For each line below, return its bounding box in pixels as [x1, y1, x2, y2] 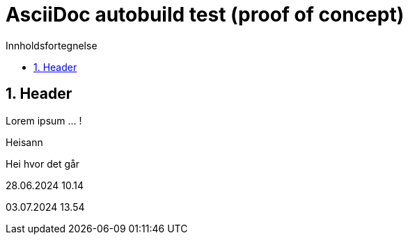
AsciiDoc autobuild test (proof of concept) [6, 3, 405, 26]
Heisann [6, 136, 43, 148]
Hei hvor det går [6, 157, 80, 170]
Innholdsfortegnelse [6, 39, 97, 51]
